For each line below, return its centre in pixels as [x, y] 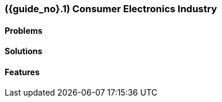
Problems [24, 30]
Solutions [24, 51]
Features [22, 72]
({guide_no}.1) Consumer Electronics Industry [111, 9]
